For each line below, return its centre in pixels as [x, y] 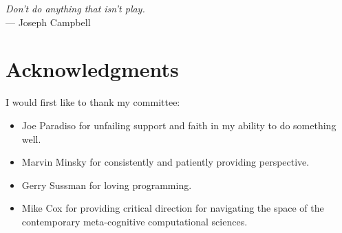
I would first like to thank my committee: [93, 102]
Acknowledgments [92, 69]
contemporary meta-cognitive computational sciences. [135, 221]
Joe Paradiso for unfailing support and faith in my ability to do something [179, 125]
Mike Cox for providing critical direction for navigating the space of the [173, 208]
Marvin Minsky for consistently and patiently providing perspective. [165, 162]
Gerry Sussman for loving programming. [107, 185]
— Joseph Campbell [48, 22]
